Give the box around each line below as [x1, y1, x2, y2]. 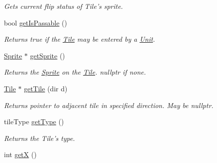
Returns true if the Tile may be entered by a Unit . [4, 34, 155, 44]
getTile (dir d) [24, 83, 68, 93]
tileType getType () [4, 116, 64, 127]
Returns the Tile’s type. [4, 133, 75, 143]
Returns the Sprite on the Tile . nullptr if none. [4, 67, 146, 77]
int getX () [4, 149, 37, 160]
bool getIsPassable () [4, 17, 67, 27]
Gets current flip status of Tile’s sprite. [4, 1, 123, 11]
